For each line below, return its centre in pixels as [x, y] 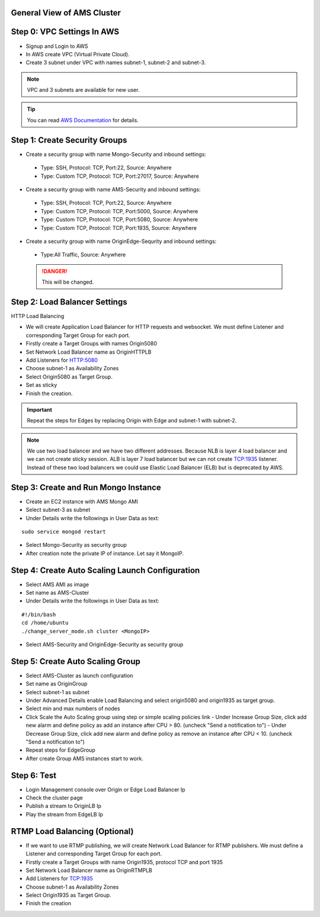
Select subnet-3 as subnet [58, 510]
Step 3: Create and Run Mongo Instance [86, 487]
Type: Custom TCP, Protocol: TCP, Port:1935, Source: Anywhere [119, 227]
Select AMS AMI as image [57, 584]
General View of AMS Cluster [66, 13]
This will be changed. [68, 282]
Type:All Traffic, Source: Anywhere [83, 255]
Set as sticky [41, 385]
